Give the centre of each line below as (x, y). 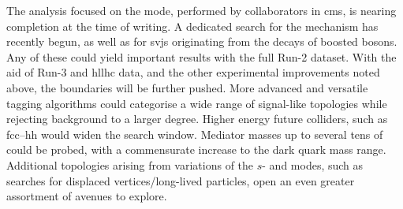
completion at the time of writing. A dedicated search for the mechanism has (192, 26)
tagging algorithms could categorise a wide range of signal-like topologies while (197, 103)
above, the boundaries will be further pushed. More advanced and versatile (187, 87)
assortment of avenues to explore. (87, 196)
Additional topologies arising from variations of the (130, 164)
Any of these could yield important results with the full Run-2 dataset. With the (201, 56)
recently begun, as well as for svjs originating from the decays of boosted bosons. (202, 41)
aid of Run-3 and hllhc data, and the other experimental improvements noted (193, 72)
